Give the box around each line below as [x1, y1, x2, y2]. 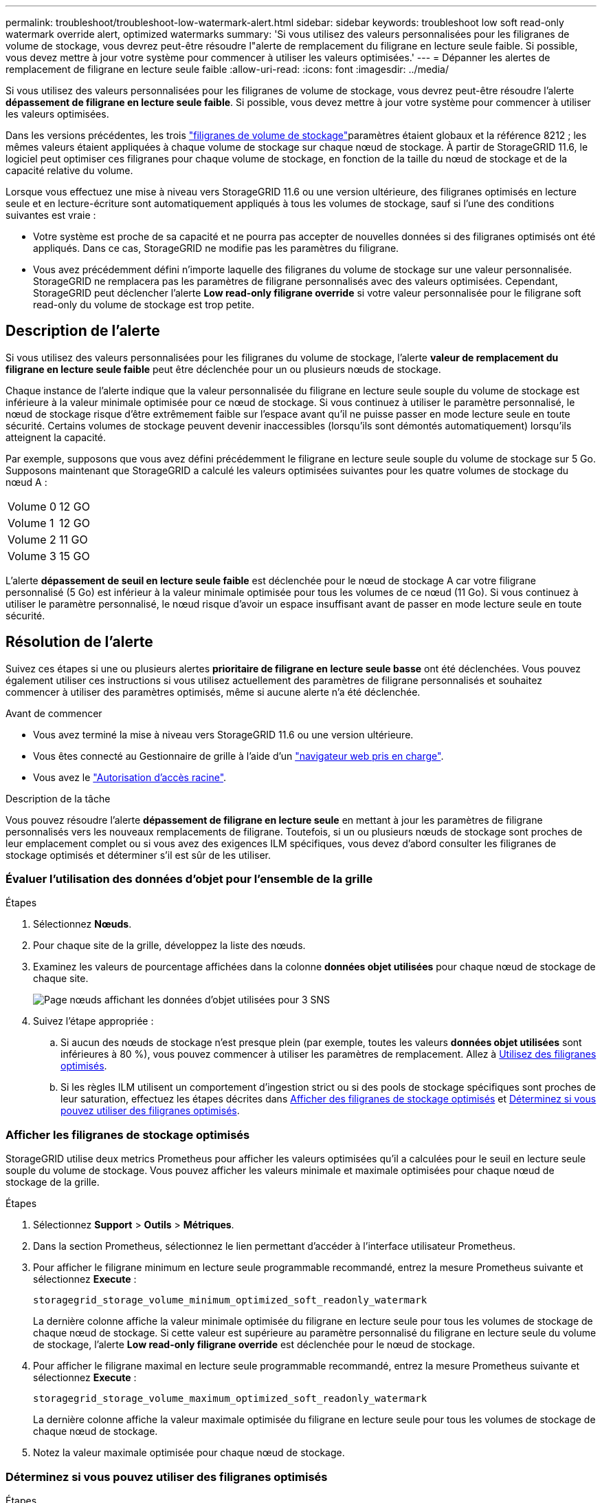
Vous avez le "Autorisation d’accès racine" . [33, 771, 227, 783]
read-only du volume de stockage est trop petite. [33, 299, 255, 310]
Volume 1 [8, 515, 54, 530]
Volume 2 [8, 532, 56, 546]
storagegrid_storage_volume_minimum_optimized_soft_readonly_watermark [33, 1294, 427, 1306]
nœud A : [5, 476, 47, 488]
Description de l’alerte [5, 322, 160, 340]
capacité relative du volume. [5, 164, 133, 176]
